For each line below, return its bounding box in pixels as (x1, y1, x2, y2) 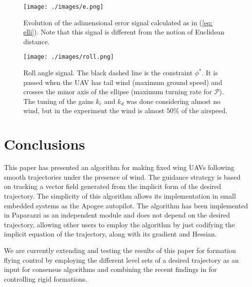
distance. (23, 36, 50, 46)
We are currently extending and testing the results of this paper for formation (4, 245, 236, 255)
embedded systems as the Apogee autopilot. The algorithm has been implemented (4, 200, 248, 210)
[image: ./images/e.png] (23, 3, 104, 10)
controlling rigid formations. (4, 273, 88, 284)
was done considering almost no (126, 96, 220, 106)
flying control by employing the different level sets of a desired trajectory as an (4, 254, 239, 265)
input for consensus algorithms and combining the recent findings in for (4, 264, 217, 274)
